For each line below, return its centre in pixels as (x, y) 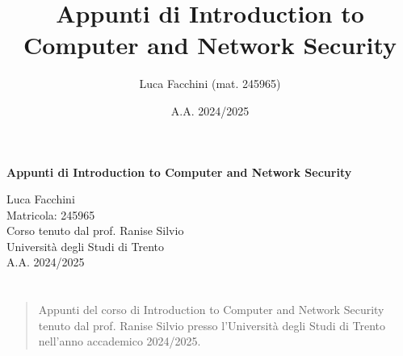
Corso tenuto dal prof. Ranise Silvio (95, 230)
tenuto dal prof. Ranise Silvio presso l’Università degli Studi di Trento (212, 325)
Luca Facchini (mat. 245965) (210, 84)
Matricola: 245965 (51, 214)
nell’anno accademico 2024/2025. (120, 341)
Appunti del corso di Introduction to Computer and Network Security (211, 310)
